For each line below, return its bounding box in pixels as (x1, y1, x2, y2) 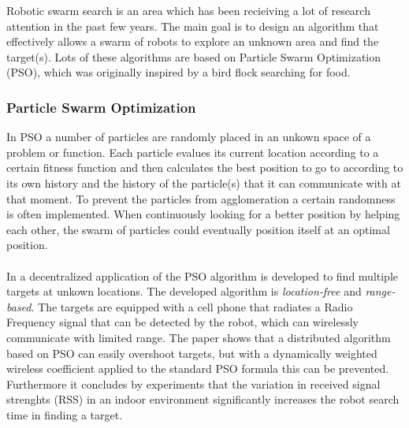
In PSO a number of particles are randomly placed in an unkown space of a (6, 128, 371, 145)
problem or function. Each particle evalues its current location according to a (6, 143, 379, 160)
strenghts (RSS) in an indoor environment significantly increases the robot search (6, 391, 400, 408)
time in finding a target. (6, 406, 123, 422)
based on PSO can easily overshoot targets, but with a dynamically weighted (6, 344, 377, 361)
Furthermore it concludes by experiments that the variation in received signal (6, 375, 381, 392)
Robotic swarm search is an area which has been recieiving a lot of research (6, 2, 370, 18)
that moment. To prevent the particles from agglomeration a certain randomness (6, 190, 396, 207)
